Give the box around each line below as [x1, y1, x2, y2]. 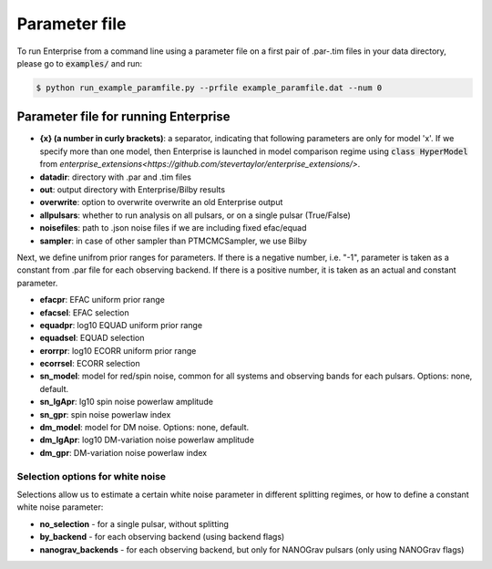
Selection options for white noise [16, 470, 167, 482]
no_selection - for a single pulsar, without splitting [39, 518, 230, 529]
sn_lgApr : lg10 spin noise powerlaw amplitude [39, 397, 214, 408]
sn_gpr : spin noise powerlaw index [39, 409, 171, 419]
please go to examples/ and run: [16, 57, 143, 68]
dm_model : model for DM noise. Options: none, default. [39, 422, 250, 433]
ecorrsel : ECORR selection [39, 358, 140, 369]
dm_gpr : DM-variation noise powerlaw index [39, 447, 208, 458]
